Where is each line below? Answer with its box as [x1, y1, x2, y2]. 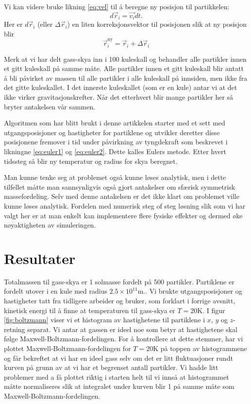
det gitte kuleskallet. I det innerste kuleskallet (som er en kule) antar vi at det [4, 82, 237, 92]
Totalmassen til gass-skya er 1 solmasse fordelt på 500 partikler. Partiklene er [4, 276, 234, 286]
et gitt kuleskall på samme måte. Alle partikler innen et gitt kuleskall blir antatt [4, 63, 244, 73]
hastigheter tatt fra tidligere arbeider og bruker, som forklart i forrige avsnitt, [4, 296, 235, 306]
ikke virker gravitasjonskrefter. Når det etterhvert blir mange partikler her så [4, 92, 234, 102]
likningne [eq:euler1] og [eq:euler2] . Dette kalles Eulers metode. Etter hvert [4, 146, 226, 156]
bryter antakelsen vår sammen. [4, 101, 96, 111]
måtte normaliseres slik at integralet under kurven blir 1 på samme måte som [4, 381, 234, 391]
